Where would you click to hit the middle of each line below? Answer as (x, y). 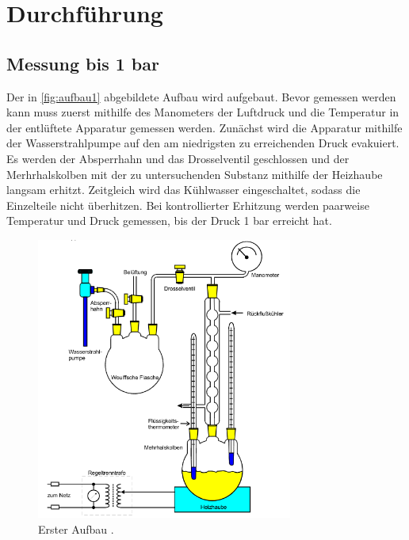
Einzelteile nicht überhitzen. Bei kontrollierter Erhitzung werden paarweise (188, 205)
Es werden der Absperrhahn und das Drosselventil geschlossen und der (178, 158)
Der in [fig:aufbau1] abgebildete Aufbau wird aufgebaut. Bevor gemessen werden (201, 96)
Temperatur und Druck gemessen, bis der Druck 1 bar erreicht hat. (169, 221)
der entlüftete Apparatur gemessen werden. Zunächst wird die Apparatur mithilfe (204, 127)
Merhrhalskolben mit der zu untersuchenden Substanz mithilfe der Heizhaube (195, 174)
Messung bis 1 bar (83, 63)
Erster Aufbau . (76, 529)
